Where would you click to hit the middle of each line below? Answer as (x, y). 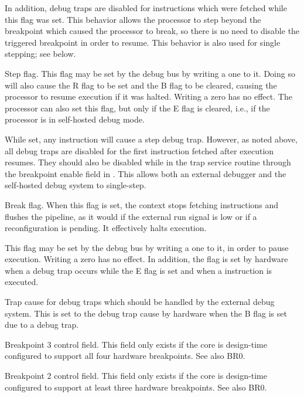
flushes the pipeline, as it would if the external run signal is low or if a (131, 216)
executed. (22, 282)
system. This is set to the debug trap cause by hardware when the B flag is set (146, 313)
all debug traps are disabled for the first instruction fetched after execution (139, 150)
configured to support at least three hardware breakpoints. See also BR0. (136, 387)
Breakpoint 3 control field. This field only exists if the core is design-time (136, 344)
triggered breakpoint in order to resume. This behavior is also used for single (143, 42)
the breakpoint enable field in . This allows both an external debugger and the (146, 173)
